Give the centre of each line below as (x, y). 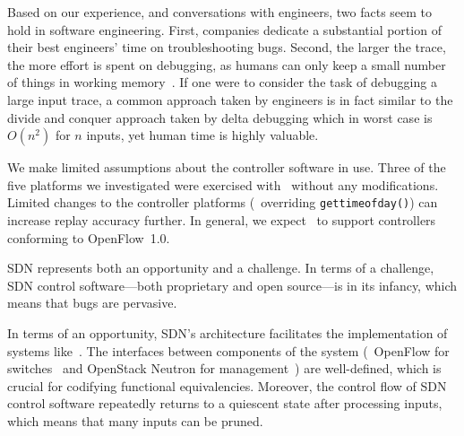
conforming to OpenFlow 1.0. (89, 237)
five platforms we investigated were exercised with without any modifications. (223, 184)
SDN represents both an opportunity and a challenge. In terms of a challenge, (221, 268)
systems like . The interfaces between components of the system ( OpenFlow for (228, 350)
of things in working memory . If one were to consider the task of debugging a (222, 82)
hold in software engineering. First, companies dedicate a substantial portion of (224, 29)
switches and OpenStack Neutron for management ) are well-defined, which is (224, 368)
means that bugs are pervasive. (92, 303)
